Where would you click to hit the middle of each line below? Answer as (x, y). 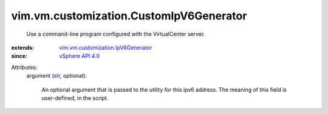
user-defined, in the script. (75, 98)
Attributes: (24, 67)
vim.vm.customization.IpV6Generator (106, 47)
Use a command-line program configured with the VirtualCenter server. (116, 34)
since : (19, 56)
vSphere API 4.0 (80, 56)
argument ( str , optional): (57, 76)
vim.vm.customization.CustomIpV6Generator (129, 16)
